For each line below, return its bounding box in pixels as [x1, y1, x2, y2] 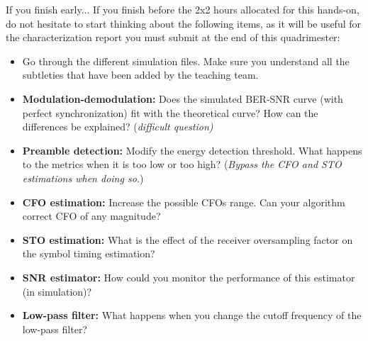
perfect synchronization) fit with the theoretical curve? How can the [22, 105, 318, 120]
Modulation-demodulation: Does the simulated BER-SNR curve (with [22, 91, 343, 106]
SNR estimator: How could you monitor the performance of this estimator [22, 269, 355, 284]
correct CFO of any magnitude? [22, 208, 161, 223]
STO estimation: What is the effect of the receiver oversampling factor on [22, 232, 353, 247]
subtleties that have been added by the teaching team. [22, 67, 259, 82]
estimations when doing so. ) [22, 170, 144, 185]
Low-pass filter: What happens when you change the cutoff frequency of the [22, 308, 362, 323]
